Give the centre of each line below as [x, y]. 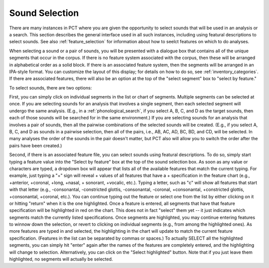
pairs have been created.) [36, 145]
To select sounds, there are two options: [51, 88]
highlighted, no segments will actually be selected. [61, 259]
